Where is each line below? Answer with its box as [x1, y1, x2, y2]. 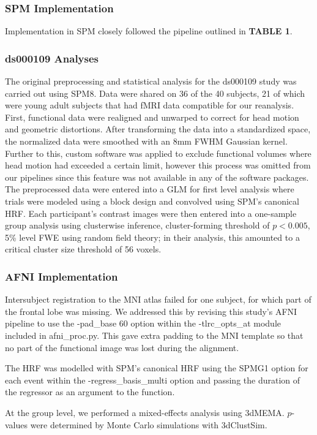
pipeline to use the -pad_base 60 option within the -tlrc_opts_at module [5, 317, 282, 330]
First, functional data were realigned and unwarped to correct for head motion [5, 110, 299, 123]
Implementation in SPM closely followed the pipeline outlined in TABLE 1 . [5, 25, 293, 37]
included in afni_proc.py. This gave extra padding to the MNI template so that [5, 328, 304, 341]
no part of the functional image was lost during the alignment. [5, 341, 239, 354]
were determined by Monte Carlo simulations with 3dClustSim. [30, 418, 267, 431]
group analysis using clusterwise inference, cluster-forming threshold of [5, 219, 270, 232]
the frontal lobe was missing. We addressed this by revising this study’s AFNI [5, 304, 297, 317]
